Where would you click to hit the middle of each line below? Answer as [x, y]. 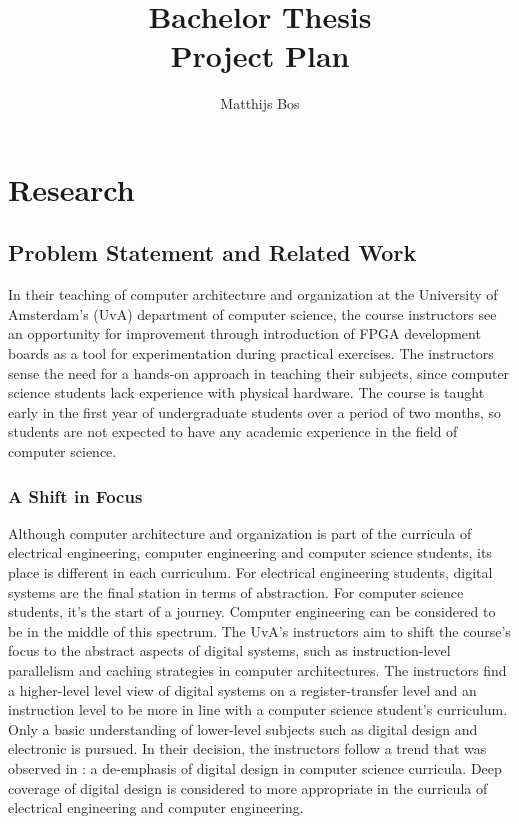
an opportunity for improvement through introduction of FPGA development [244, 333]
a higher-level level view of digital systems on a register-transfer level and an [242, 689]
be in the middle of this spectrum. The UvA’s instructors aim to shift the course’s [259, 630]
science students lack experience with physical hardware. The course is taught [246, 392]
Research [71, 188]
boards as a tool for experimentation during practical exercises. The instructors [251, 353]
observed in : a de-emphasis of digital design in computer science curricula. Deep [255, 767]
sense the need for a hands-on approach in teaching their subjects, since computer [259, 372]
